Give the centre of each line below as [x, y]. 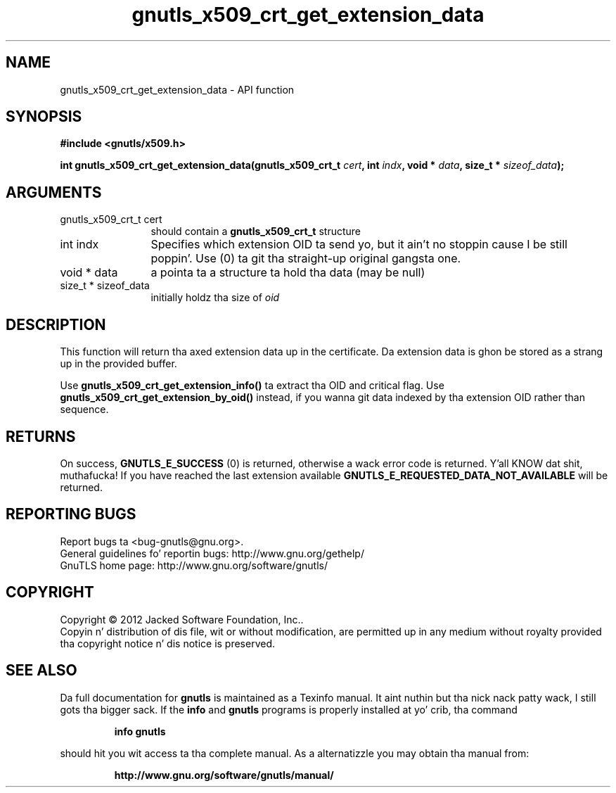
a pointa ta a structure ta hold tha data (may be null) [288, 273]
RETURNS [41, 436]
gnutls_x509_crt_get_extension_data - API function [177, 89]
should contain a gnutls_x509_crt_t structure [256, 231]
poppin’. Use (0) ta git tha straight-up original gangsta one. [306, 259]
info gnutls [140, 731]
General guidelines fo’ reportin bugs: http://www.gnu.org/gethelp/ [212, 553]
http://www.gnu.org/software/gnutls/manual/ [224, 775]
